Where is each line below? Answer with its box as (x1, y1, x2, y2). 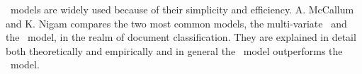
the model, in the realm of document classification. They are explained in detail (6, 30, 356, 44)
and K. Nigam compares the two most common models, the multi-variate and (6, 16, 347, 30)
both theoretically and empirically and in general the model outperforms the (6, 43, 343, 58)
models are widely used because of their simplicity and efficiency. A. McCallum (10, 2, 354, 16)
